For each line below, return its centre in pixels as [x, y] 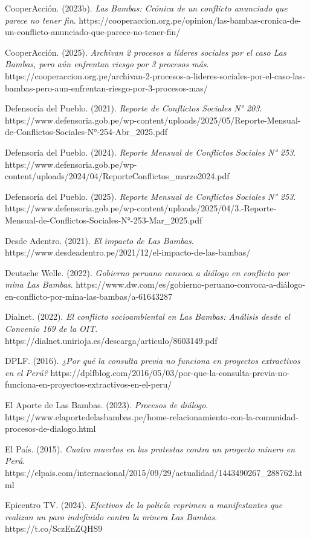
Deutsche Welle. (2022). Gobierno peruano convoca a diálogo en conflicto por [147, 272]
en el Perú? [26, 372]
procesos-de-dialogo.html [50, 428]
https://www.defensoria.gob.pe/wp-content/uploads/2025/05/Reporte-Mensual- [153, 120]
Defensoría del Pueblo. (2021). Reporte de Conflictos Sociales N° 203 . [134, 108]
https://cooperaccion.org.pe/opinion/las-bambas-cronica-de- [190, 20]
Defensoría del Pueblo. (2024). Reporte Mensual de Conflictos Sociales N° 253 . [150, 152]
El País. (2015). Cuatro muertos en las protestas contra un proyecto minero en [150, 448]
